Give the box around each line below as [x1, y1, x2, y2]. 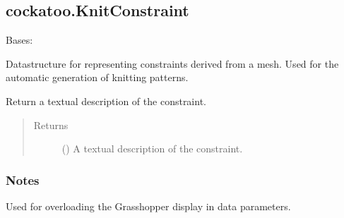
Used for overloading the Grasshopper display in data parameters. [6, 198, 291, 213]
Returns [33, 117, 69, 132]
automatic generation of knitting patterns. [6, 70, 189, 85]
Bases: [6, 32, 33, 47]
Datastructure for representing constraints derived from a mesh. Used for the [6, 56, 339, 71]
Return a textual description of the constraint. [6, 93, 206, 108]
